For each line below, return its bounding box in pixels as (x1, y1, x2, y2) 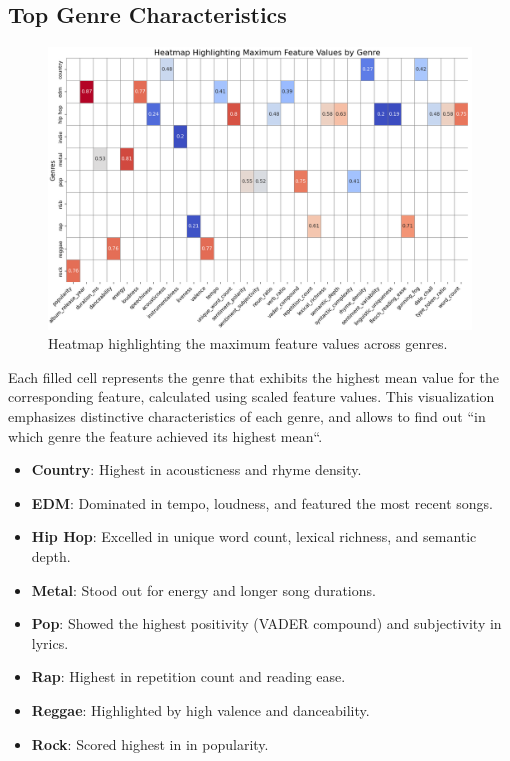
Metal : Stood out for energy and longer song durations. (31, 579, 376, 600)
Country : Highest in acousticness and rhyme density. (31, 459, 362, 480)
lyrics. (31, 632, 69, 653)
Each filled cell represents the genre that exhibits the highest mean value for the (8, 366, 500, 387)
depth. (31, 545, 71, 566)
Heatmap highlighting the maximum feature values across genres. (48, 333, 448, 354)
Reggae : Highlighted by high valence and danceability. (31, 699, 370, 720)
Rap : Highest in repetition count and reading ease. (31, 666, 346, 687)
